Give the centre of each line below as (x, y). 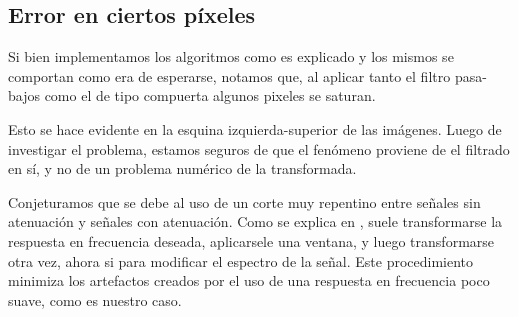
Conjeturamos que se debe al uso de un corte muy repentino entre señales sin (244, 201)
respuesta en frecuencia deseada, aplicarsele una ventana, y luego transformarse (251, 240)
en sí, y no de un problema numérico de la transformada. (182, 168)
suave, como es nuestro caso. (95, 299)
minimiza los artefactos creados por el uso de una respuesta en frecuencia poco (249, 280)
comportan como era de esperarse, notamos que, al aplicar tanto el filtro (229, 75)
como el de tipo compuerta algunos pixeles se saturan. (210, 95)
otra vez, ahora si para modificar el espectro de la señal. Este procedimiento (241, 260)
